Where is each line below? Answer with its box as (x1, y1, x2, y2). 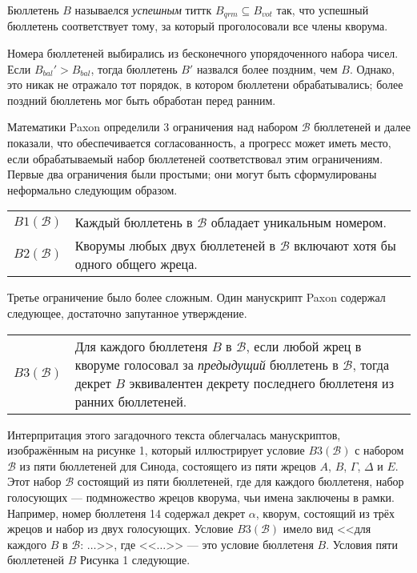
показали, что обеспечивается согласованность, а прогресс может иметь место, (7, 134, 391, 151)
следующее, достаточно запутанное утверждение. (7, 304, 247, 321)
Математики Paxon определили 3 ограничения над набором (7, 118, 299, 135)
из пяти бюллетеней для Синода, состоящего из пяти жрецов (19, 457, 316, 474)
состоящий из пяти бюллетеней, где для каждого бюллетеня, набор (77, 473, 404, 490)
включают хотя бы (294, 236, 396, 255)
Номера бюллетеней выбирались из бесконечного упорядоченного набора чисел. (7, 45, 399, 62)
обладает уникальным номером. (211, 213, 387, 232)
